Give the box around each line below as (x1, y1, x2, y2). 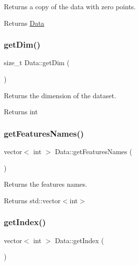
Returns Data (4, 18, 45, 28)
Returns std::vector (4, 195, 61, 205)
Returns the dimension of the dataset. (4, 90, 116, 100)
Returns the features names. (4, 179, 87, 189)
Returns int (4, 106, 38, 117)
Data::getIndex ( (55, 235, 104, 245)
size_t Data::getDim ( (4, 57, 70, 68)
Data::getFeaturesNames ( (55, 146, 132, 156)
